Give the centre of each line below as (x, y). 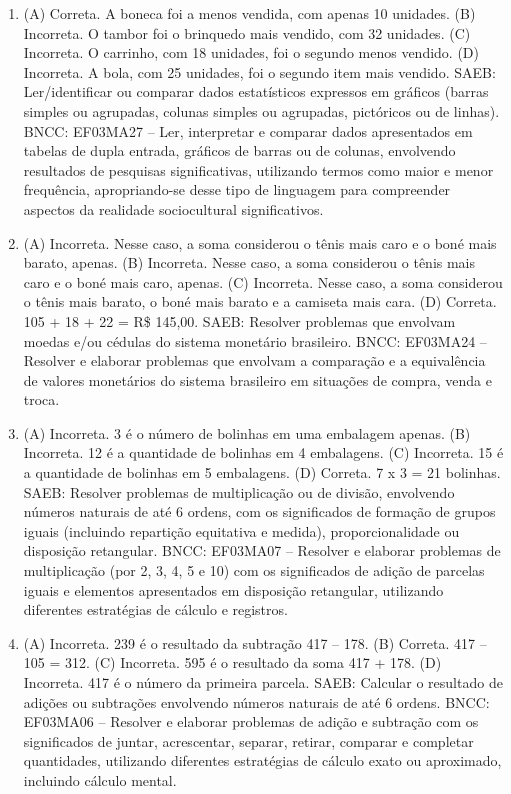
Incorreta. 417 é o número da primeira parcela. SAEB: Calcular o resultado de (263, 682)
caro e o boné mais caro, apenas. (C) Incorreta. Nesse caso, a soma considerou (263, 281)
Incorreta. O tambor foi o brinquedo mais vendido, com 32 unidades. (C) (247, 32)
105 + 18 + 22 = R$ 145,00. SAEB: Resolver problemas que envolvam (239, 320)
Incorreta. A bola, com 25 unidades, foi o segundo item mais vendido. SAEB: (259, 71)
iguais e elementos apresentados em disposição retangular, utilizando (233, 589)
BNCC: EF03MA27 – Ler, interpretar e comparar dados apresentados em (248, 130)
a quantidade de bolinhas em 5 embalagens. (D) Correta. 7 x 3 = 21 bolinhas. (262, 472)
